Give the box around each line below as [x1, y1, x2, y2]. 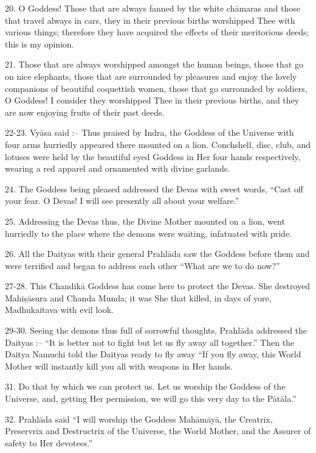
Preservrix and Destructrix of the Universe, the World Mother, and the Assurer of [5, 424, 311, 437]
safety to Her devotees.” [5, 436, 93, 449]
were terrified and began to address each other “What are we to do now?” [5, 259, 280, 272]
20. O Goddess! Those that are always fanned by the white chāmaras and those [5, 2, 300, 14]
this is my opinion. [5, 37, 74, 50]
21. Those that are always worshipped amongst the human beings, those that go [5, 58, 303, 71]
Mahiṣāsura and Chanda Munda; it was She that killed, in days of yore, [5, 291, 272, 304]
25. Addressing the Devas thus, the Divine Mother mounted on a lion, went [5, 214, 285, 227]
